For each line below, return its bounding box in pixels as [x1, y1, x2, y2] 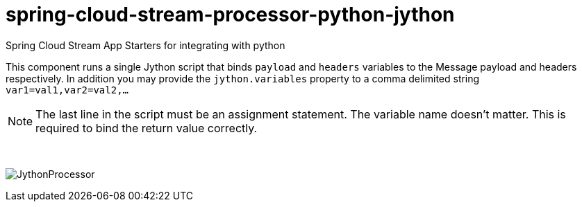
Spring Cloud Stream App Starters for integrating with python [6, 39, 285, 51]
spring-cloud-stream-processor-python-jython [6, 3, 455, 26]
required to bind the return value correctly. [35, 120, 258, 135]
